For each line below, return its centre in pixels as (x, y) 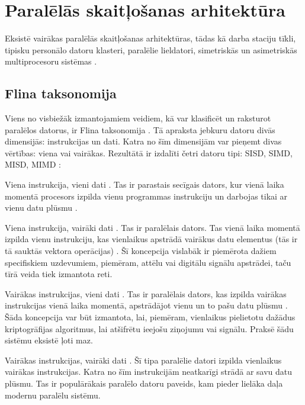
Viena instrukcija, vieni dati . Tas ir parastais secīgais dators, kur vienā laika (145, 184)
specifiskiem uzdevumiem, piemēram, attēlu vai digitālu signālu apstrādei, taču (148, 262)
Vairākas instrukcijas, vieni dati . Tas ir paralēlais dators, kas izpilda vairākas (146, 293)
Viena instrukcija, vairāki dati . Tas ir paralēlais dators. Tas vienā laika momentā (152, 227)
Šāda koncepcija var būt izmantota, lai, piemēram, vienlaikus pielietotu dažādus (150, 317)
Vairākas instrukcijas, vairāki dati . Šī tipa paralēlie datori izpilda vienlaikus (143, 360)
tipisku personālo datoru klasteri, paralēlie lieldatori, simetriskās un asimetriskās (151, 49)
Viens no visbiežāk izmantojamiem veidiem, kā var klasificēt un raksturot (138, 118)
